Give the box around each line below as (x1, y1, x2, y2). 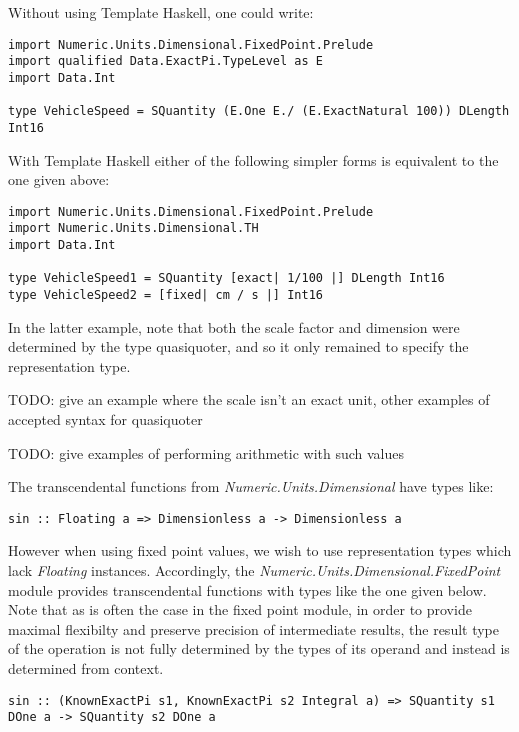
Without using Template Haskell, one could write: (8, 2, 314, 22)
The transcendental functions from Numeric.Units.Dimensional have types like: (8, 476, 494, 497)
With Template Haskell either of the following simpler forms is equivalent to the (8, 149, 499, 170)
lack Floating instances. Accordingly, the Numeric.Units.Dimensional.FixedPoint (8, 560, 501, 581)
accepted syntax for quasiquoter (8, 409, 203, 430)
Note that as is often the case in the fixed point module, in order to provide (8, 599, 472, 620)
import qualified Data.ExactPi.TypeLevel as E (8, 54, 323, 69)
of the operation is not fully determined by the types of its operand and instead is (8, 638, 510, 659)
